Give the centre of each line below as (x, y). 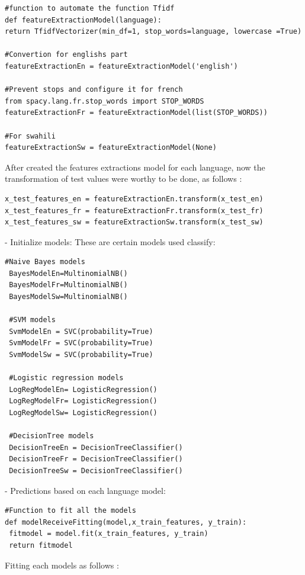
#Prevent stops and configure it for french (94, 90)
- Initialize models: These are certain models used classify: (110, 241)
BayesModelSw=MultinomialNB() (68, 297)
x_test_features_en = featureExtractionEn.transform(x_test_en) (134, 199)
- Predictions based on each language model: (85, 490)
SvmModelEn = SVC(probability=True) (81, 331)
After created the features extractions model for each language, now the (135, 167)
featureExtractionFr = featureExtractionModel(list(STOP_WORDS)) (136, 113)
